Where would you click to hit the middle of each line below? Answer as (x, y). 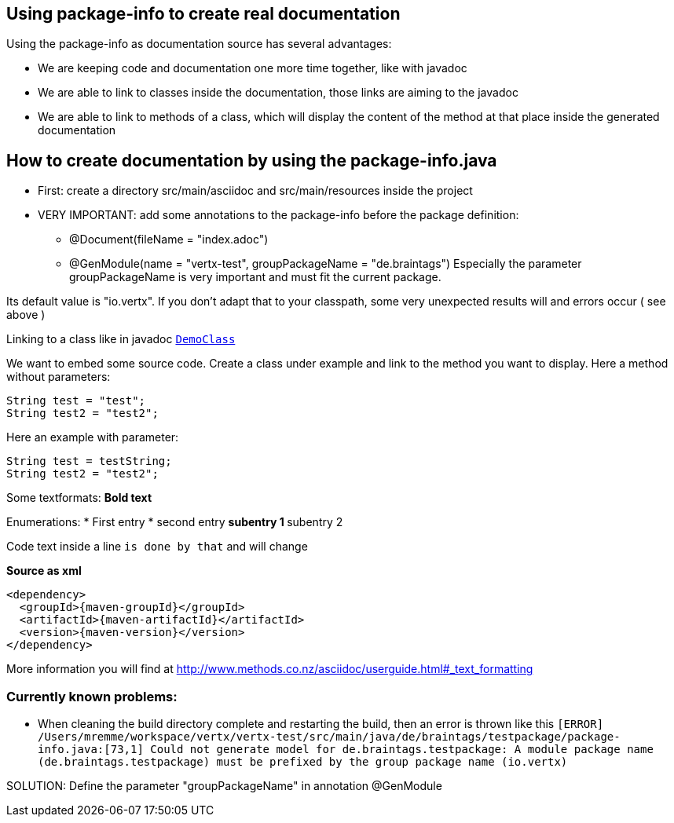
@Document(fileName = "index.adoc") (169, 240)
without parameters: (59, 377)
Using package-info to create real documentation (203, 14)
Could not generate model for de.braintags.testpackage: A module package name (402, 750)
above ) (26, 315)
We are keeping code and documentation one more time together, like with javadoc (253, 68)
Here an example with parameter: (93, 437)
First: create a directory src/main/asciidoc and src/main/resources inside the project (255, 191)
